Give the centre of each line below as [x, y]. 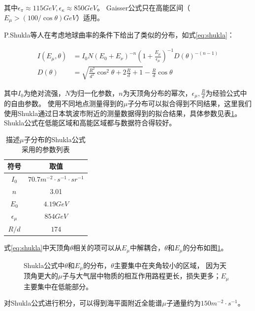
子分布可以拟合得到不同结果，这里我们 [190, 103]
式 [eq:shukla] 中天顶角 [37, 248]
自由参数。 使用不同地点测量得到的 [67, 103]
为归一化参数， [95, 93]
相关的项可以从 [97, 248]
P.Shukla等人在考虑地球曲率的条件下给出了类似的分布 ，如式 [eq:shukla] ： [119, 35]
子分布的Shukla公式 [55, 139]
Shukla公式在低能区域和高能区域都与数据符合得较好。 [90, 123]
